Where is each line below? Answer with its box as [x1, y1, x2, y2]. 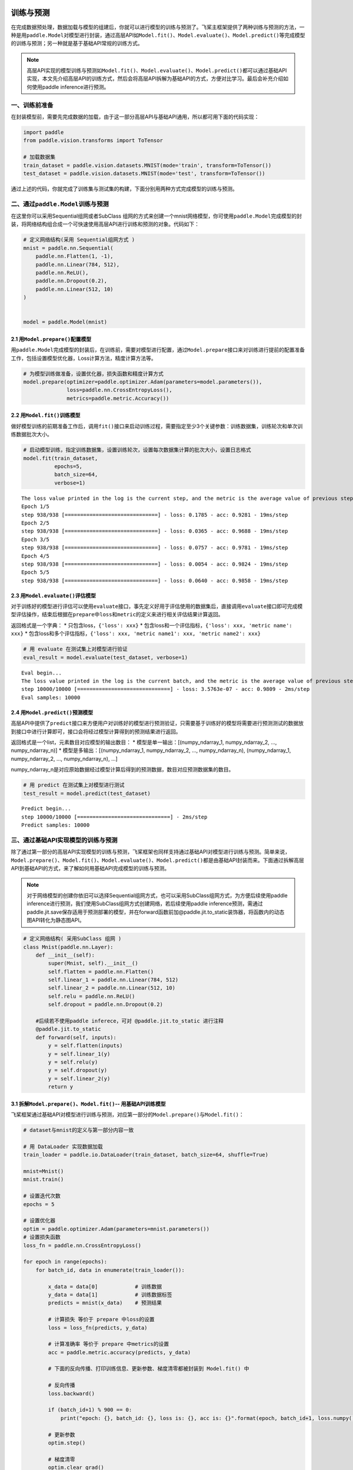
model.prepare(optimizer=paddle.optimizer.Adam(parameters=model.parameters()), [23, 379, 262, 385]
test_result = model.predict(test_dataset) [23, 790, 151, 797]
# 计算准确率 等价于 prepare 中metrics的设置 [48, 1341, 169, 1348]
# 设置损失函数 [23, 1234, 61, 1241]
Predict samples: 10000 [21, 822, 90, 828]
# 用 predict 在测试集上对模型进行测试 [23, 782, 125, 789]
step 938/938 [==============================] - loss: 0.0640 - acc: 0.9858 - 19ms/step [21, 577, 288, 584]
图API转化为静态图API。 [26, 917, 85, 924]
